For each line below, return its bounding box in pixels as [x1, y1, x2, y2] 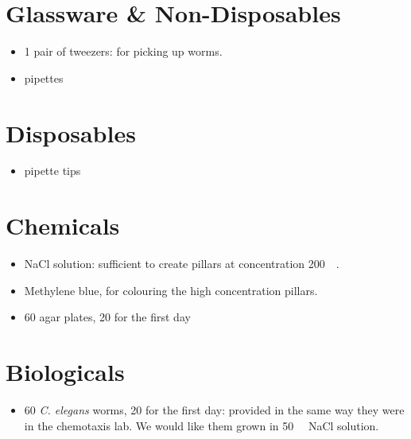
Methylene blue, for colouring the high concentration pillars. [24, 282, 318, 298]
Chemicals [6, 209, 120, 242]
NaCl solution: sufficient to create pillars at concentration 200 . [24, 255, 339, 272]
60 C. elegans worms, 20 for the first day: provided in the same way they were [24, 402, 405, 418]
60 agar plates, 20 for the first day [24, 309, 191, 325]
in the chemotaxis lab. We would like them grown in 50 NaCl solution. [24, 417, 379, 433]
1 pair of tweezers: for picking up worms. [24, 43, 223, 60]
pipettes [24, 69, 64, 86]
